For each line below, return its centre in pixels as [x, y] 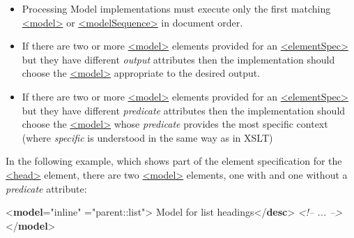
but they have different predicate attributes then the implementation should [184, 110]
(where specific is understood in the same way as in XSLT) [147, 137]
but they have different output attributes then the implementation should [178, 59]
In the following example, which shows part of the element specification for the [174, 161]
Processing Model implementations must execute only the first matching [176, 8]
